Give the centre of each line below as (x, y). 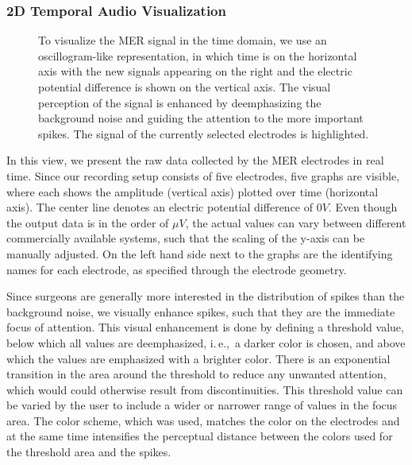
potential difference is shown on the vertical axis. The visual (185, 87)
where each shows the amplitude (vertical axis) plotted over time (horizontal (193, 191)
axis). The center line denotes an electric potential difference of (160, 207)
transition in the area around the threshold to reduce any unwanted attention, (196, 374)
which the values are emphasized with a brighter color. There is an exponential (198, 358)
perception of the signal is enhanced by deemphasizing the (180, 102)
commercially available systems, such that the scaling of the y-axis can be (186, 238)
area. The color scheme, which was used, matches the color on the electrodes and (203, 420)
